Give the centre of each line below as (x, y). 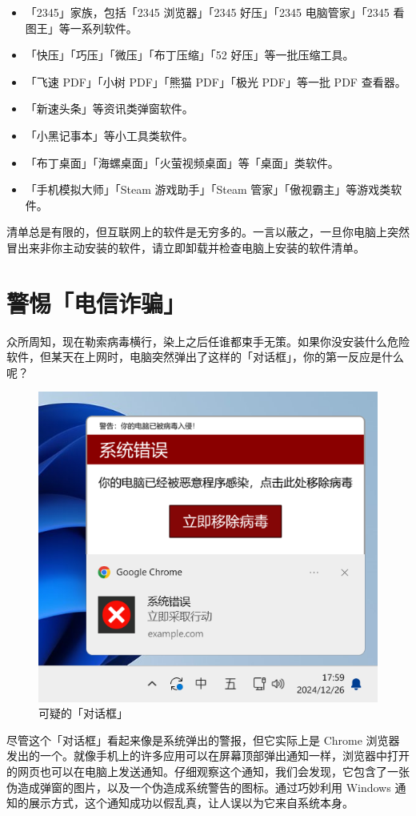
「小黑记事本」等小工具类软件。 (109, 135)
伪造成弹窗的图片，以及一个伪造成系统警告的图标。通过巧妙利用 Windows (199, 787)
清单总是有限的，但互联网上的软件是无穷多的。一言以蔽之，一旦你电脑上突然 (208, 232)
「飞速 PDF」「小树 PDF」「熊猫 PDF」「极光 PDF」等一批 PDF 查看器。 (216, 81)
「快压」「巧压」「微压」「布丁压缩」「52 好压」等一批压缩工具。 (190, 55)
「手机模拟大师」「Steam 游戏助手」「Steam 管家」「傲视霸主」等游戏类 (208, 189)
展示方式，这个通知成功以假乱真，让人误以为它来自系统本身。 (191, 803)
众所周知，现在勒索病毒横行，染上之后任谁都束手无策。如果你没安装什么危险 (208, 341)
